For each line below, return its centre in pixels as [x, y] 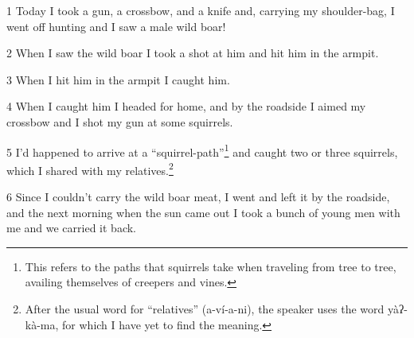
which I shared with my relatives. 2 [90, 169]
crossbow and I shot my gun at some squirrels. [120, 121]
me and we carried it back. [72, 228]
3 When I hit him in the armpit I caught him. [118, 79]
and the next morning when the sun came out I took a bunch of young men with [203, 212]
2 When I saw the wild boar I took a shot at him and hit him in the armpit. [193, 53]
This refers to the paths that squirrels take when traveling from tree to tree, [211, 266]
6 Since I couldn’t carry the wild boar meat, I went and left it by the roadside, [198, 197]
